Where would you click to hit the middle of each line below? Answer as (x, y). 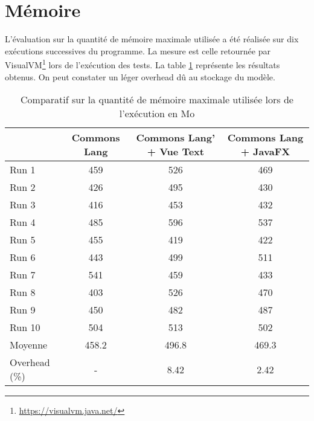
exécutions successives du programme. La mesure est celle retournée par (138, 50)
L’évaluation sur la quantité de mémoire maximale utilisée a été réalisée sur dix (152, 39)
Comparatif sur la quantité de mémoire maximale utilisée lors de (157, 100)
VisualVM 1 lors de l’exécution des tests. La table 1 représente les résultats (143, 64)
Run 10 (25, 327)
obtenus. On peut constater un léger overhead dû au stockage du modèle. (140, 76)
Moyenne (29, 345)
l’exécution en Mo (157, 114)
